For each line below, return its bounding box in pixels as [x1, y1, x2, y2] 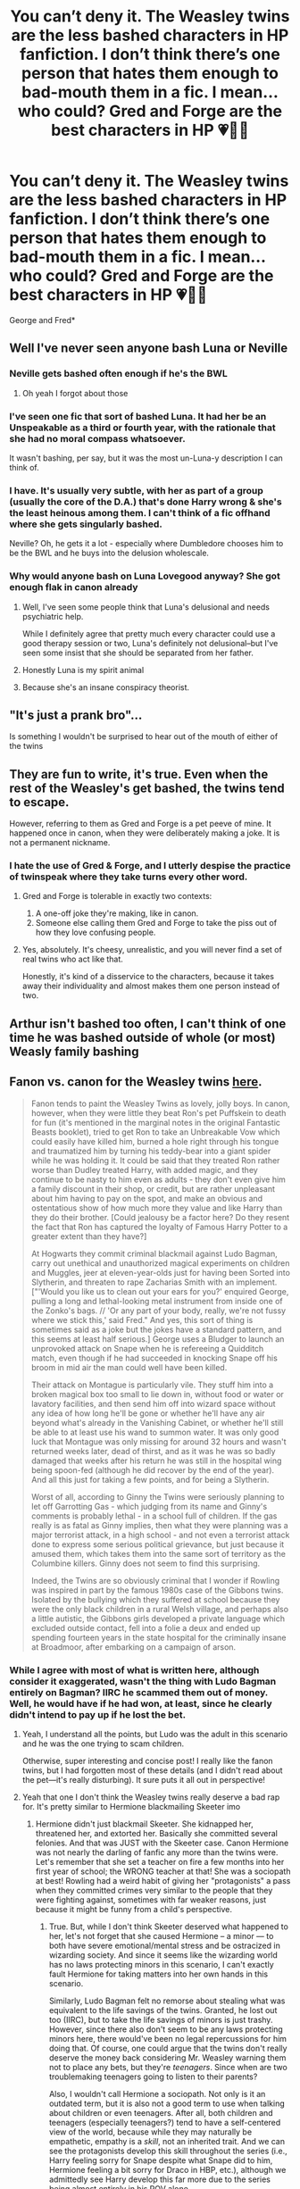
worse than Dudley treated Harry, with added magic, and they [30, 1164, 259, 1175]
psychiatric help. [21, 611, 84, 621]
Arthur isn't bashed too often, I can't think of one [9, 1016, 287, 1031]
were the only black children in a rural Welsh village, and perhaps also [30, 1603, 288, 1614]
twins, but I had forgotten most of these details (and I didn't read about [21, 1765, 283, 1776]
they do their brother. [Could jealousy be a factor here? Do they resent [30, 1211, 290, 1222]
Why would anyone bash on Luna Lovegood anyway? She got [9, 570, 281, 582]
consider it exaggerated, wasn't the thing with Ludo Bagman [9, 1675, 277, 1687]
